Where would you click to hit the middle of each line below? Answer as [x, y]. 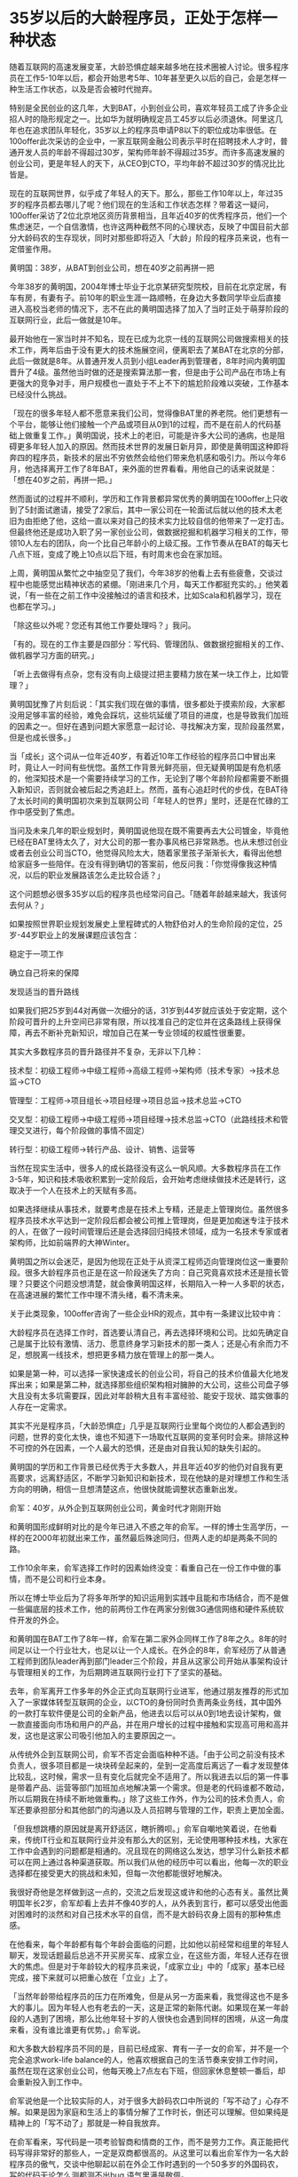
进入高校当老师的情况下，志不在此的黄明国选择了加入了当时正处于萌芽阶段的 [149, 308]
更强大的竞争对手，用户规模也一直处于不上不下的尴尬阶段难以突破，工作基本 [149, 383]
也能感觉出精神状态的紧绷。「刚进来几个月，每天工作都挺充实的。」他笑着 [157, 584]
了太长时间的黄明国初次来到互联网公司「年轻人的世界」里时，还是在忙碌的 [145, 800]
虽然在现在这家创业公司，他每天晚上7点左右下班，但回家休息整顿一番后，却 [147, 2070]
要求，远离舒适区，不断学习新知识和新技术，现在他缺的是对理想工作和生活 [153, 1478]
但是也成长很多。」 [42, 737]
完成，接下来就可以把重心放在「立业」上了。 [91, 1977]
